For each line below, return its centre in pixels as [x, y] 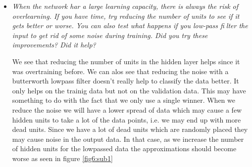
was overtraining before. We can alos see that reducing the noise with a [120, 71]
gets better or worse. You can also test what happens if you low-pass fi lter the [130, 25]
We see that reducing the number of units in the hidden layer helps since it [126, 61]
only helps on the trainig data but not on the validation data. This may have [129, 90]
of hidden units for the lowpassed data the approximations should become [124, 148]
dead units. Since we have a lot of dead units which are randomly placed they [130, 129]
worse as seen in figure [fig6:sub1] [62, 158]
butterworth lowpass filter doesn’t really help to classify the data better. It [126, 81]
